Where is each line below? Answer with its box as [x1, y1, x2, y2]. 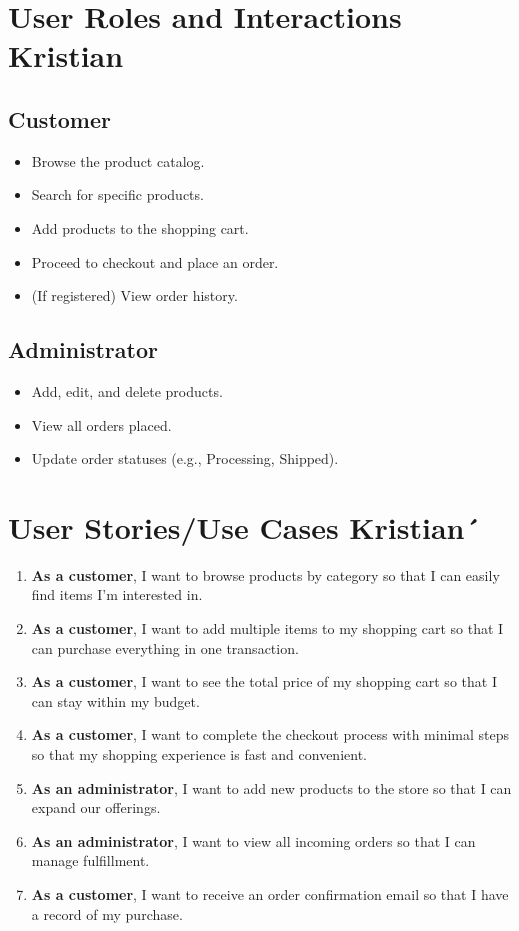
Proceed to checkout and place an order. [31, 251, 279, 272]
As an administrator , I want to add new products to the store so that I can [31, 777, 512, 798]
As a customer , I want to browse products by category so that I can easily [31, 564, 500, 585]
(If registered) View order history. [31, 285, 238, 306]
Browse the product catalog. [31, 150, 205, 171]
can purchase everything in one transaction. [31, 637, 299, 658]
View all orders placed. [31, 414, 172, 435]
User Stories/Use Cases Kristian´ [8, 506, 481, 547]
